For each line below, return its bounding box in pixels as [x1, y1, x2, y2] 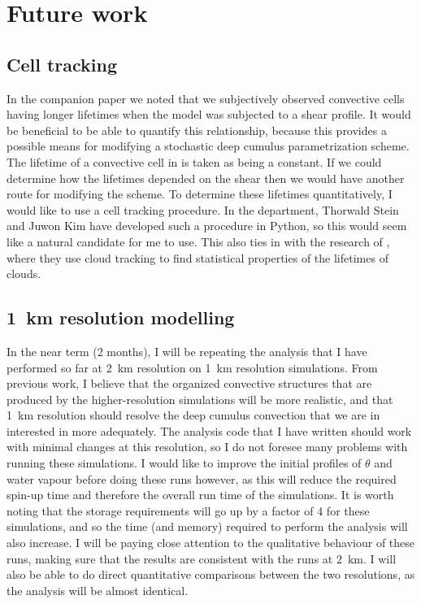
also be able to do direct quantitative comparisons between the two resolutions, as [7, 566, 415, 583]
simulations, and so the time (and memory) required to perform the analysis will [7, 518, 408, 535]
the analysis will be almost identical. [7, 581, 189, 598]
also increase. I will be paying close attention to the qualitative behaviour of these [7, 534, 415, 551]
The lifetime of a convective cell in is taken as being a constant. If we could [7, 153, 382, 170]
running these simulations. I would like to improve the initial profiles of [7, 454, 362, 471]
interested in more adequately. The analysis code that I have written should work [7, 422, 412, 439]
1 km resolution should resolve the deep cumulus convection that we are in [7, 406, 380, 424]
